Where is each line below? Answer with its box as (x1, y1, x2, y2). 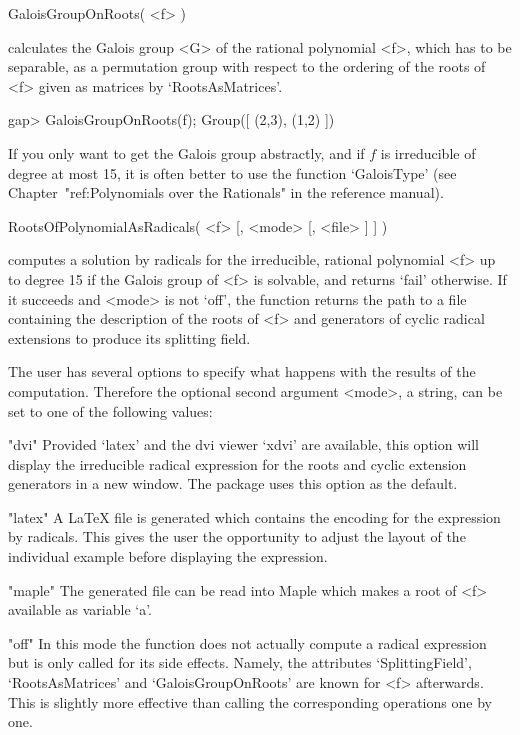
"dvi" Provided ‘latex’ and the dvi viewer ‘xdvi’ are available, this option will (8, 434, 479, 455)
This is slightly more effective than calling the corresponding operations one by (8, 691, 492, 712)
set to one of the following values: (8, 400, 213, 421)
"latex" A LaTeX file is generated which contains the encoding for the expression (8, 506, 501, 527)
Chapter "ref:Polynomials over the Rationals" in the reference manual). (8, 182, 444, 203)
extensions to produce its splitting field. (8, 327, 251, 348)
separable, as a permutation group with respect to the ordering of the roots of (8, 56, 486, 77)
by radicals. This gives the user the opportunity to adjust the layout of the (8, 526, 466, 547)
